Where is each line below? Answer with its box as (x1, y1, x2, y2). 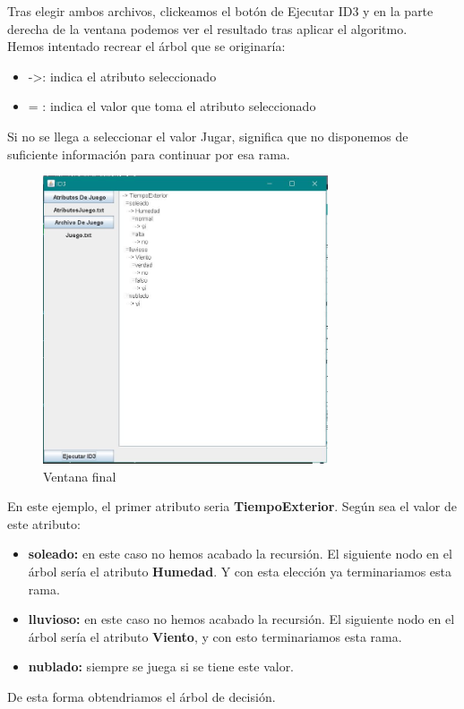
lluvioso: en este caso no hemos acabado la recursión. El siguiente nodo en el (28, 610, 455, 628)
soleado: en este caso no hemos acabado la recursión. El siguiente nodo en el (28, 544, 452, 563)
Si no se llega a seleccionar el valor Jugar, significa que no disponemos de (7, 126, 408, 145)
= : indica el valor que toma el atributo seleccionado (28, 97, 316, 115)
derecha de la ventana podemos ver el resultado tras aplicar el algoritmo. (7, 19, 408, 38)
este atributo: (7, 514, 81, 533)
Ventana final (43, 466, 116, 485)
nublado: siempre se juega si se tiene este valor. (28, 657, 295, 676)
